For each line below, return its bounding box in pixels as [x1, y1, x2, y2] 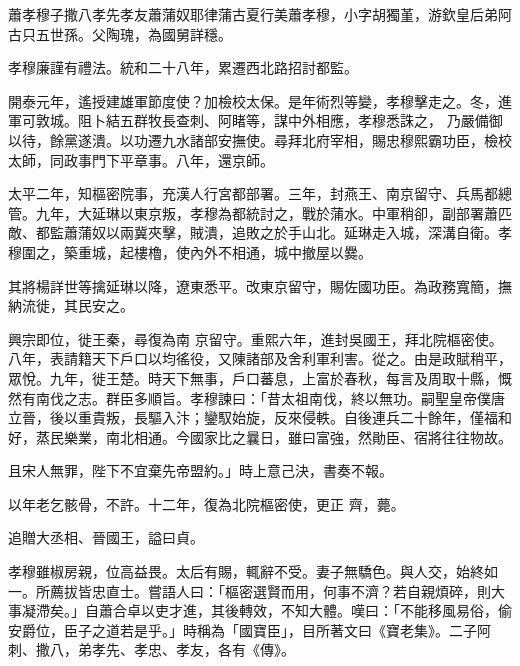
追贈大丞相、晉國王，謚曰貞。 [8, 527, 204, 548]
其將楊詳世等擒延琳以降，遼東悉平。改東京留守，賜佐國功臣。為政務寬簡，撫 [8, 275, 512, 296]
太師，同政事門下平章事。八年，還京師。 [8, 149, 274, 170]
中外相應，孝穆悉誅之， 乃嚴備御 [287, 110, 503, 131]
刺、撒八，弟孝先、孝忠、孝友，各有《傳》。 [8, 639, 295, 660]
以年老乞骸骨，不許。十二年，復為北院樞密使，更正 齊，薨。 [8, 493, 405, 514]
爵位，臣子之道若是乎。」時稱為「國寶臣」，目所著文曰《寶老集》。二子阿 [21, 619, 491, 640]
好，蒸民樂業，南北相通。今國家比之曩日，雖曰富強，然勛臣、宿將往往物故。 [8, 426, 512, 447]
